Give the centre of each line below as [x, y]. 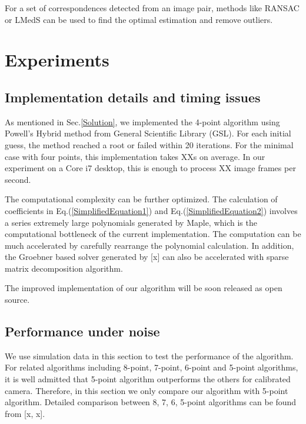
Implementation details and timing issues [133, 97]
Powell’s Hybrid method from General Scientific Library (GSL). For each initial [148, 133]
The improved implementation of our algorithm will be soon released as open [144, 288]
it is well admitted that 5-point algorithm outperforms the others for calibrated [148, 379]
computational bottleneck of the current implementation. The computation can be [153, 234]
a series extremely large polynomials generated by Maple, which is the [131, 222]
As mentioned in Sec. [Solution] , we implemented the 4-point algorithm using [142, 121]
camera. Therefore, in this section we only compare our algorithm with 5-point [147, 390]
